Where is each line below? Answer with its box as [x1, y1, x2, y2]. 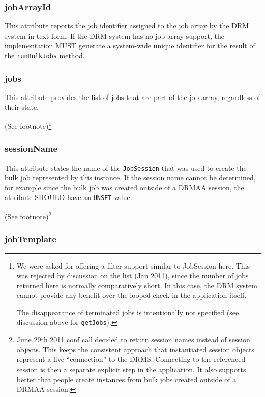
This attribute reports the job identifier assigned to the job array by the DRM [5, 20, 249, 31]
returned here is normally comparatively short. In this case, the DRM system [16, 280, 257, 290]
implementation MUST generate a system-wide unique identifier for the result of [5, 40, 255, 51]
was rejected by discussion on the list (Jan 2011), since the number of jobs [16, 270, 249, 281]
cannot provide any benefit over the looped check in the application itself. [16, 290, 247, 301]
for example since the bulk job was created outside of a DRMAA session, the [5, 182, 244, 192]
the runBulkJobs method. [5, 50, 85, 60]
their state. [5, 102, 39, 112]
